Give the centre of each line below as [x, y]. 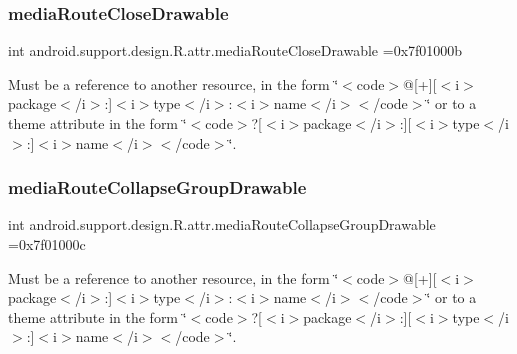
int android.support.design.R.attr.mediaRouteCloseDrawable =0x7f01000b [235, 50]
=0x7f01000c [47, 244]
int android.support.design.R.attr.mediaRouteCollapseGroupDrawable [222, 224]
